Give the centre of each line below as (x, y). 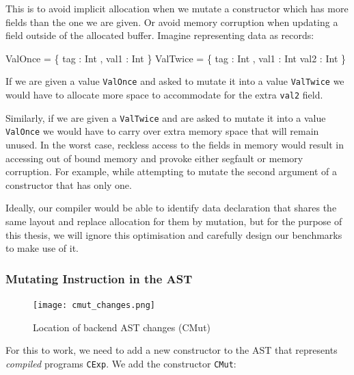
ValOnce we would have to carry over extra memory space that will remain (162, 131)
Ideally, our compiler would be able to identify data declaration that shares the (171, 208)
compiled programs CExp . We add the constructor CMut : (121, 363)
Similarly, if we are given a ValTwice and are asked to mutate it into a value (166, 117)
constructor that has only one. (69, 184)
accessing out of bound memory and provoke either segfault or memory (154, 158)
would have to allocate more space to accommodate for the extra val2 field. (164, 95)
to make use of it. (42, 248)
